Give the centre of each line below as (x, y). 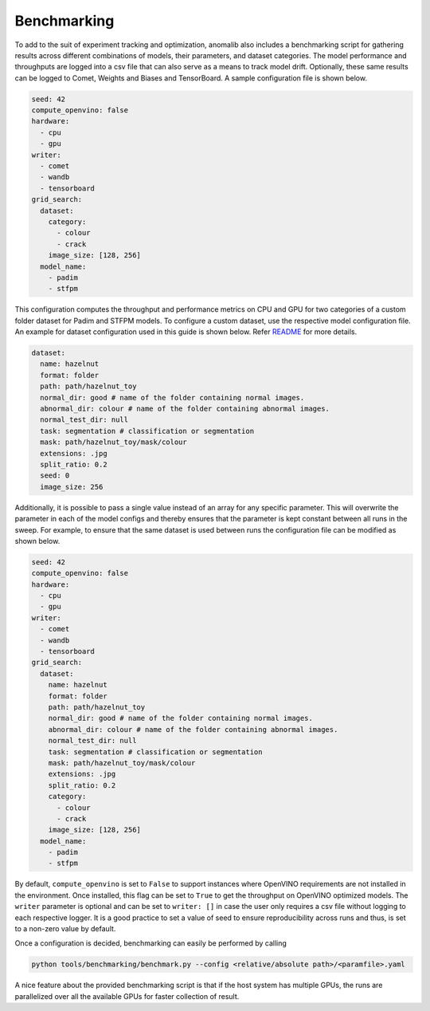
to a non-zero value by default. (65, 929)
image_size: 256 (72, 487)
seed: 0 (55, 476)
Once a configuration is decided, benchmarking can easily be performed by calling (150, 943)
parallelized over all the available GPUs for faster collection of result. (127, 996)
